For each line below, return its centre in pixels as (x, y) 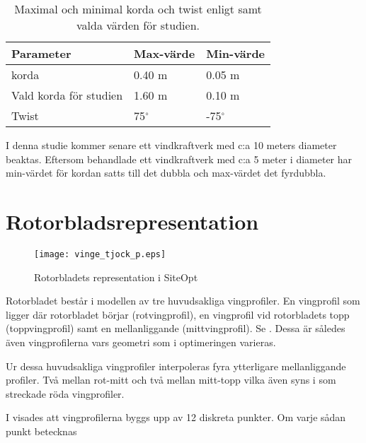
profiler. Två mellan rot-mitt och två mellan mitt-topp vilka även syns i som (171, 380)
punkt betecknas (41, 431)
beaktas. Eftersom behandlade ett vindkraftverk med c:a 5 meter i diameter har (179, 159)
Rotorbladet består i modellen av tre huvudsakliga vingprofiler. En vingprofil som (183, 301)
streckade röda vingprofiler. (65, 393)
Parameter (41, 53)
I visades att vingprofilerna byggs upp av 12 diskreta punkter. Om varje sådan (176, 417)
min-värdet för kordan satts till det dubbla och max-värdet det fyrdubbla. (166, 173)
